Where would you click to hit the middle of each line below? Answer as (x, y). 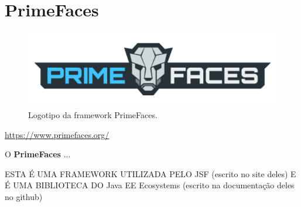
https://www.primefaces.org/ (57, 134)
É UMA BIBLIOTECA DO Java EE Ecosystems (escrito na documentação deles (150, 185)
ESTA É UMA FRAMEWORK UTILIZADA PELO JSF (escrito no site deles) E (150, 173)
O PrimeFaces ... (38, 154)
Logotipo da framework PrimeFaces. (93, 114)
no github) (24, 196)
